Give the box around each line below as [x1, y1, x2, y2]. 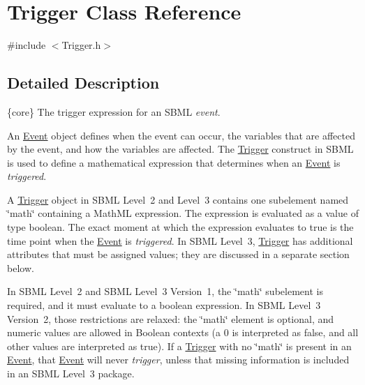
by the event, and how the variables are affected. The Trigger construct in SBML [7, 142, 354, 156]
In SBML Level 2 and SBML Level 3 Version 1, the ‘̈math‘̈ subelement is [7, 284, 323, 299]
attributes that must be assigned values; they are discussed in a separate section [7, 247, 350, 262]
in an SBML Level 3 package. [7, 366, 135, 381]
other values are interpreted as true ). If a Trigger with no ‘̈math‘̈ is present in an [7, 338, 352, 353]
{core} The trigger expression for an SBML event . [7, 104, 221, 119]
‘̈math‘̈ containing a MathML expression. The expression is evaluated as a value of [7, 206, 359, 220]
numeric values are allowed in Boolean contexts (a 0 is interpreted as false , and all [7, 325, 359, 340]
